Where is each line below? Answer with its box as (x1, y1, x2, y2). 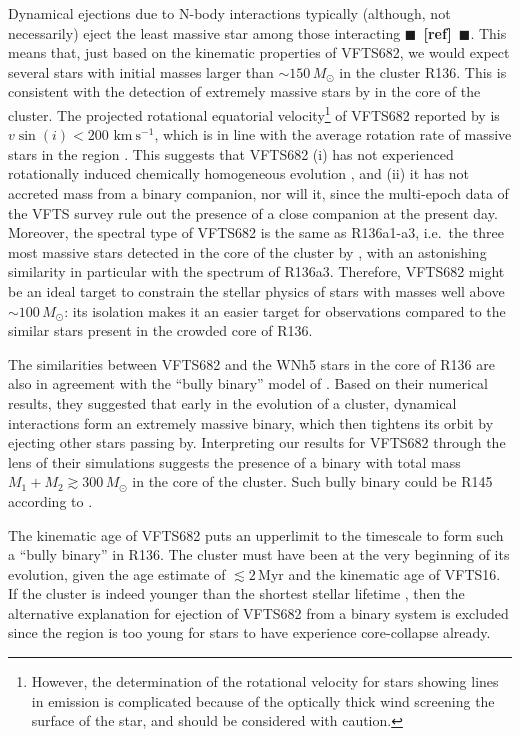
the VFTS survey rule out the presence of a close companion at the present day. (8, 202, 498, 223)
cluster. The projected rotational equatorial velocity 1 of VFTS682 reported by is (8, 101, 500, 125)
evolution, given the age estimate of (8, 563, 226, 584)
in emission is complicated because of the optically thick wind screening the (31, 690, 495, 711)
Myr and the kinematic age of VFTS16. (258, 563, 501, 584)
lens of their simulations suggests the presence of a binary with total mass (8, 451, 461, 472)
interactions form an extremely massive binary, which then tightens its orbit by (8, 412, 494, 433)
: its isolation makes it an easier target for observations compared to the (64, 300, 506, 321)
